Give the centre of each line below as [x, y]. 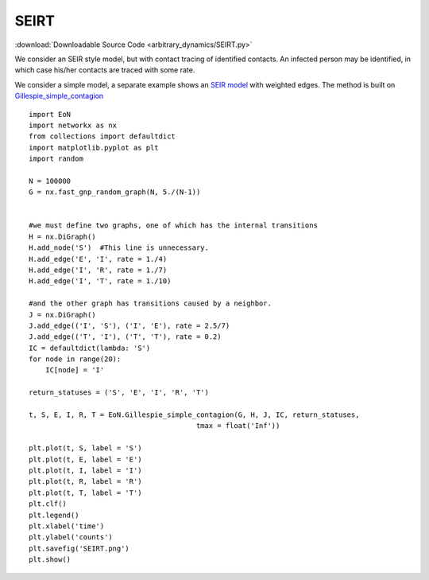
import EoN [50, 114]
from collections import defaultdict [102, 136]
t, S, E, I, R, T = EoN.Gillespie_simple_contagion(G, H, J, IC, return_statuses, [194, 415]
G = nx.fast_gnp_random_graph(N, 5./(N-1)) [115, 192]
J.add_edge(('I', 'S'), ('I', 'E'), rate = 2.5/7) [129, 325]
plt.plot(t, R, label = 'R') [85, 482]
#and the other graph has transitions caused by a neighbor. [150, 304]
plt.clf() [48, 504]
